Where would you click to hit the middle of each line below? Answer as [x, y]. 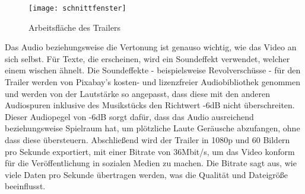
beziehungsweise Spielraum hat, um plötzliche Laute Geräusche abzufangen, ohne [152, 128]
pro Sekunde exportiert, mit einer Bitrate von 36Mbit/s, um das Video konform [150, 151]
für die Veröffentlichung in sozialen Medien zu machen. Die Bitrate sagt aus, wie [151, 163]
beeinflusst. [25, 186]
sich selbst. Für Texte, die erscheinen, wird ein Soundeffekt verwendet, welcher [147, 58]
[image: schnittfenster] [77, 8]
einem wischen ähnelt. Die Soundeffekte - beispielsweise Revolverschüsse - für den [153, 70]
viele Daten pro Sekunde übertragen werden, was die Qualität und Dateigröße [147, 174]
